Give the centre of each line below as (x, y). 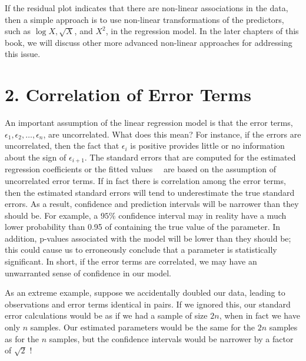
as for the (22, 338)
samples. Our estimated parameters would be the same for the (143, 327)
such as (18, 31)
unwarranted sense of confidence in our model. (88, 273)
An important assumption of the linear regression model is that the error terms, (149, 123)
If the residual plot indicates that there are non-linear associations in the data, (147, 8)
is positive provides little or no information (207, 146)
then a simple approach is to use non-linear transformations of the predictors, (144, 19)
